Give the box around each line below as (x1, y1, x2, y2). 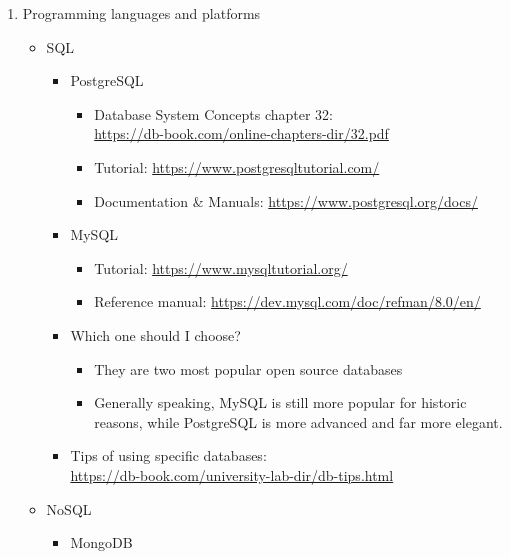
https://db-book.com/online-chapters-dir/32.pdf (94, 123, 389, 144)
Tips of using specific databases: (70, 445, 267, 466)
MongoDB (70, 532, 133, 553)
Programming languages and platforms (22, 3, 261, 23)
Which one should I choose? (70, 324, 241, 345)
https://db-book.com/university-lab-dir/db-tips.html (70, 464, 394, 485)
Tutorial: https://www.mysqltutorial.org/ (94, 257, 348, 278)
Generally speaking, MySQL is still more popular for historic (94, 392, 467, 413)
